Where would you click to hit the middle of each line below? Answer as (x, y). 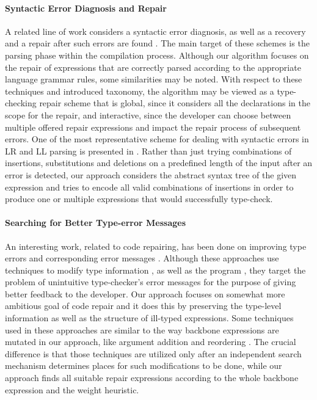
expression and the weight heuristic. (72, 389)
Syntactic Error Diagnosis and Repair (86, 8)
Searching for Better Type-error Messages (96, 223)
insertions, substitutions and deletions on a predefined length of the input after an (159, 163)
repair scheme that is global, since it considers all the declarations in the (175, 103)
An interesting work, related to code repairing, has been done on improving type (156, 246)
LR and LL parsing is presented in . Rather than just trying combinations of (148, 151)
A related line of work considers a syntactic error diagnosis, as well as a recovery (155, 31)
